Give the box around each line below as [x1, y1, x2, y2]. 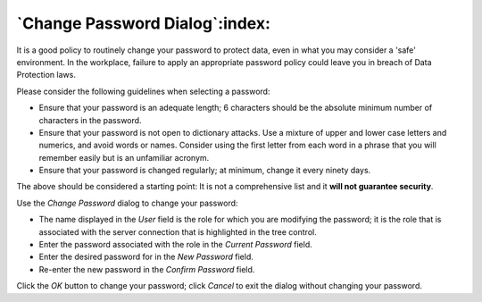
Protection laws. [16, 70, 76, 80]
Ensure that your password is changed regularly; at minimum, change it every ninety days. [38, 165, 371, 176]
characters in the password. [38, 114, 142, 125]
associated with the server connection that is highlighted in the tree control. [38, 226, 317, 237]
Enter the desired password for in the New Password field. [38, 251, 253, 263]
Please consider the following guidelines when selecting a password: [16, 86, 270, 96]
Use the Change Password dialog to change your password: [16, 197, 238, 208]
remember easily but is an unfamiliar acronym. [38, 152, 210, 163]
